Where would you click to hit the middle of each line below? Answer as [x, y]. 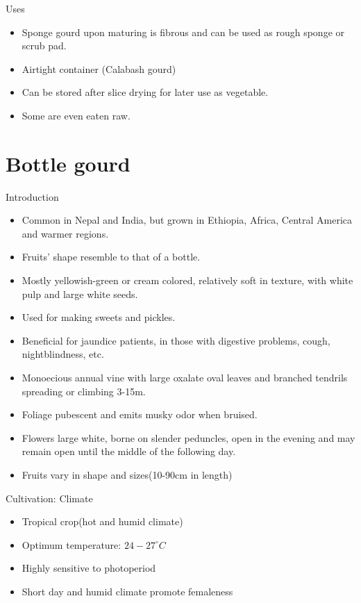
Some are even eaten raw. [76, 115]
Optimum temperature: [72, 544]
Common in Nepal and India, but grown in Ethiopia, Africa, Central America [187, 220]
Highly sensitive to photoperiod [89, 568]
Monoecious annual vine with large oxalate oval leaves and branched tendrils [185, 378]
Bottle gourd [68, 163]
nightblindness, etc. [63, 354]
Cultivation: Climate [49, 498]
